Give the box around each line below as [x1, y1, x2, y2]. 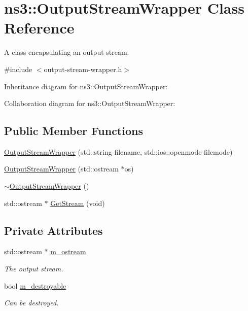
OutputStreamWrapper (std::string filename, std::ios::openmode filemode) [4, 146, 233, 157]
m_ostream [50, 246, 86, 257]
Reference [4, 17, 75, 38]
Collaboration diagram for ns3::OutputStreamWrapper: [4, 98, 175, 109]
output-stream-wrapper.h [44, 63, 122, 74]
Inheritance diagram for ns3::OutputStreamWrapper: [4, 81, 168, 91]
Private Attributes [4, 222, 103, 238]
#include [4, 63, 32, 74]
